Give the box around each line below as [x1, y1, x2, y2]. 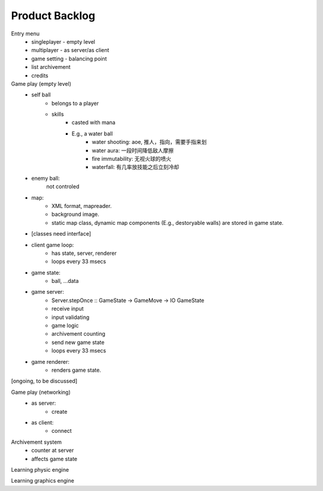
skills [51, 111, 64, 118]
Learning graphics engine [11, 477, 75, 484]
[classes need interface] [31, 230, 92, 237]
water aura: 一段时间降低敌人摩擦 [92, 147, 174, 154]
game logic [51, 322, 79, 329]
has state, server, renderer [51, 249, 117, 257]
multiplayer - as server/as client [31, 47, 109, 54]
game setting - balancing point [31, 55, 107, 62]
